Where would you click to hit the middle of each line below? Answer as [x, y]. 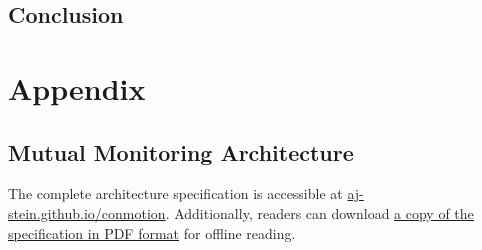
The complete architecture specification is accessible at [175, 193]
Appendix [77, 87]
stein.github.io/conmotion [87, 212]
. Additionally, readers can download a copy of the [319, 212]
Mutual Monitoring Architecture [181, 151]
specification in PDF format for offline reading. [152, 232]
